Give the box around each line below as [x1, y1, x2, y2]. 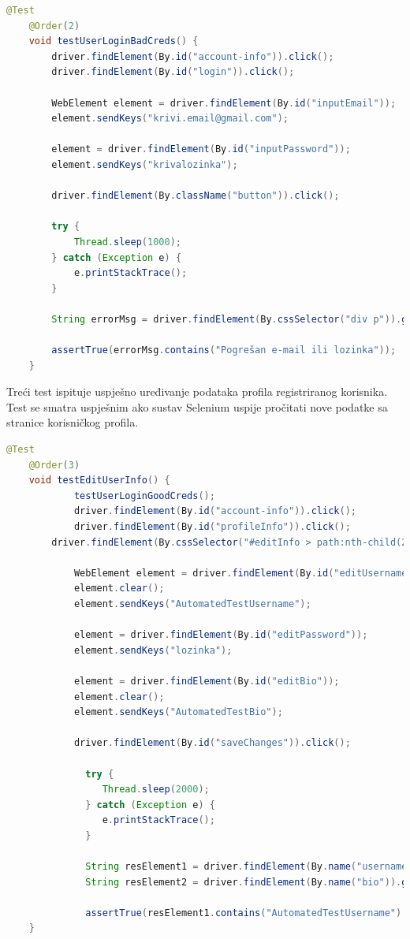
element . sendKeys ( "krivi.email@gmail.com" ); [51, 113, 289, 125]
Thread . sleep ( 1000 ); [73, 236, 181, 248]
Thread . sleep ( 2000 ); [102, 784, 210, 796]
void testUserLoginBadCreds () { [28, 35, 199, 47]
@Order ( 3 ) [28, 459, 80, 471]
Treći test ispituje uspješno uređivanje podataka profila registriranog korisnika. [6, 383, 388, 400]
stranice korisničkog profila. [6, 414, 139, 430]
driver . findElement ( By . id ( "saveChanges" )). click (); [73, 737, 351, 749]
